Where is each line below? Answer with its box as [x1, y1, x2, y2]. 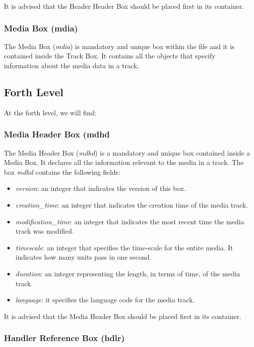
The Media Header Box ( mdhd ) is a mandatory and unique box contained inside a [4, 147, 250, 158]
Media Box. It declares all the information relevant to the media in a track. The [4, 157, 244, 167]
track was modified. [15, 226, 74, 236]
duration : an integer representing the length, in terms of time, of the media [15, 268, 240, 278]
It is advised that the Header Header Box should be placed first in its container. [4, 1, 244, 11]
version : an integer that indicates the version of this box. [15, 183, 186, 193]
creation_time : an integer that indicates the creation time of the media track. [15, 199, 248, 210]
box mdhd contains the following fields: [4, 166, 120, 177]
